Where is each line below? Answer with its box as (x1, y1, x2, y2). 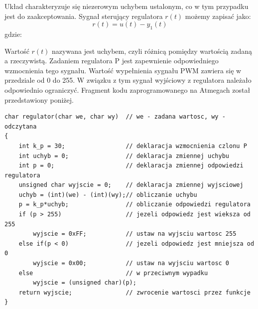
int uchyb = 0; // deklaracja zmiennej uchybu (18, 152, 230, 159)
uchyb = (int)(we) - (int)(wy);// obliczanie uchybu (18, 191, 197, 198)
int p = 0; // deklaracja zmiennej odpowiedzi (18, 162, 244, 169)
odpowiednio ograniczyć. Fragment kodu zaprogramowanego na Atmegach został (4, 84, 251, 95)
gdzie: (4, 28, 22, 39)
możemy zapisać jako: (185, 10, 251, 21)
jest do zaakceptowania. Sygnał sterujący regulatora (4, 10, 163, 21)
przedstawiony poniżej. (4, 94, 74, 105)
